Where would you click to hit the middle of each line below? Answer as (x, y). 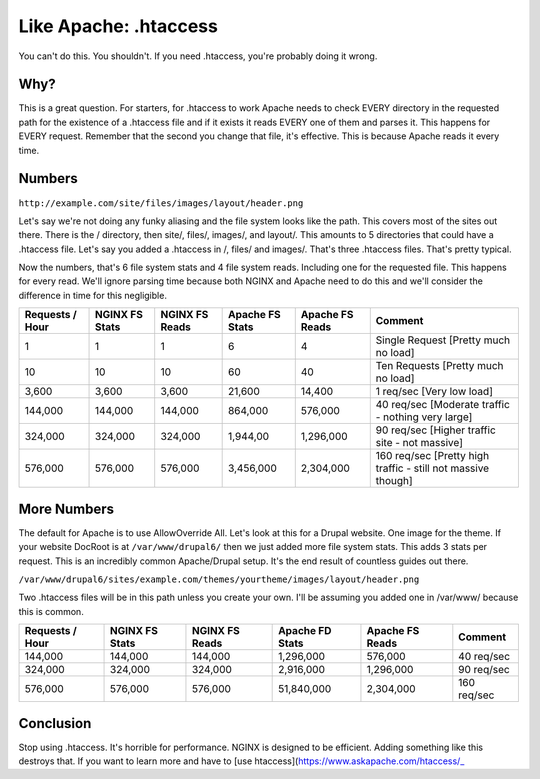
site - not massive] (419, 443)
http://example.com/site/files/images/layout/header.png (161, 203)
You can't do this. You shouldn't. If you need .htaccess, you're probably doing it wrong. (198, 56)
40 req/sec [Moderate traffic (442, 405)
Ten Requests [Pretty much (439, 366)
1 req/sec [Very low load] (434, 392)
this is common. (51, 611)
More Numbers (66, 508)
